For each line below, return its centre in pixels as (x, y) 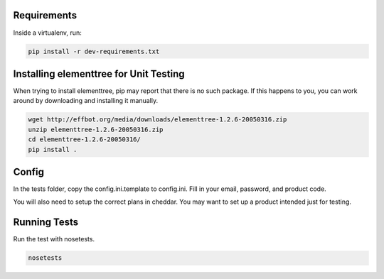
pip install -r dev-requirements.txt (94, 51)
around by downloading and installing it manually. (86, 101)
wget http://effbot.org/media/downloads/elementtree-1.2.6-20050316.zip (158, 120)
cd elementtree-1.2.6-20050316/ (85, 139)
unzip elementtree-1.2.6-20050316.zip (96, 129)
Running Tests (46, 223)
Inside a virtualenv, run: (47, 33)
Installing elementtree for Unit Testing (99, 73)
